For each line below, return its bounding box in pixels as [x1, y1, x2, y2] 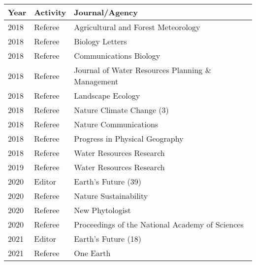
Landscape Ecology [74, 90, 140, 101]
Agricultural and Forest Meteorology [74, 21, 200, 33]
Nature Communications [74, 118, 159, 130]
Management [74, 76, 119, 87]
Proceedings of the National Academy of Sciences [74, 219, 244, 230]
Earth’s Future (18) [74, 233, 141, 244]
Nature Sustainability [74, 190, 148, 201]
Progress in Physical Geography [74, 133, 184, 144]
